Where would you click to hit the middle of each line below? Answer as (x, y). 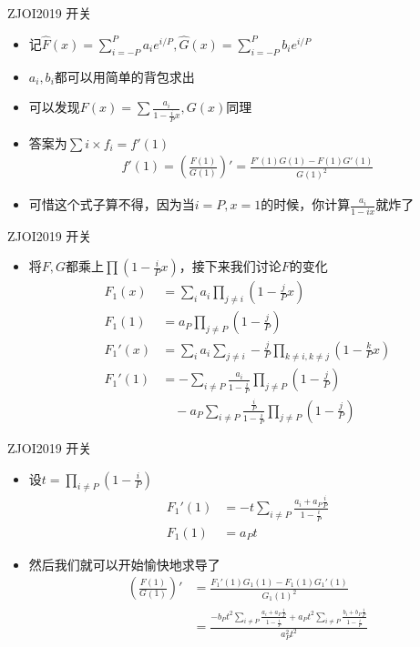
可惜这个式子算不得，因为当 (112, 204)
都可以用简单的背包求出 (124, 76)
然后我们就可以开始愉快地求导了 (124, 564)
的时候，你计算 (306, 204)
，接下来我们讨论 (230, 266)
